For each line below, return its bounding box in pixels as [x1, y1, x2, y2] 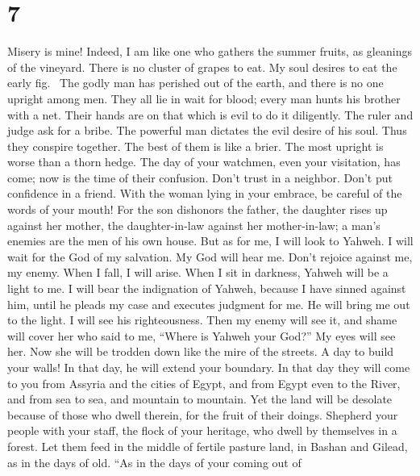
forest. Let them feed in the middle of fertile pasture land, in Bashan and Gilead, [7, 437, 408, 454]
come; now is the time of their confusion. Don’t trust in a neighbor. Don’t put [7, 169, 393, 186]
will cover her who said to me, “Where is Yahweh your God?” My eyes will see [7, 327, 396, 344]
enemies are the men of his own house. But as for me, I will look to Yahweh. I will [7, 232, 414, 249]
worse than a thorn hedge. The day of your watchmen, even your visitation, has [7, 153, 401, 170]
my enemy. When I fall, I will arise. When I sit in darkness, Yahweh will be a [7, 264, 389, 281]
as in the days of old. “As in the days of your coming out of [7, 453, 301, 470]
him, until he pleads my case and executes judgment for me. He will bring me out [7, 295, 410, 312]
